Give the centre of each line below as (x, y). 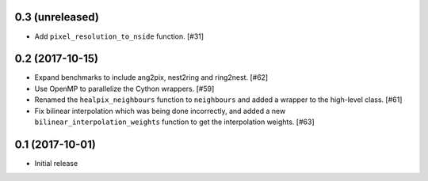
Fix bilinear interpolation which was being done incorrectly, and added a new (160, 111)
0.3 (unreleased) (57, 17)
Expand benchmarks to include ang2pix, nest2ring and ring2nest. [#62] (151, 77)
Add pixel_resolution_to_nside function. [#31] (119, 36)
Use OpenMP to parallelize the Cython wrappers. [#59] (124, 89)
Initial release (56, 163)
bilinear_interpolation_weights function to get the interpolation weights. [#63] (174, 122)
